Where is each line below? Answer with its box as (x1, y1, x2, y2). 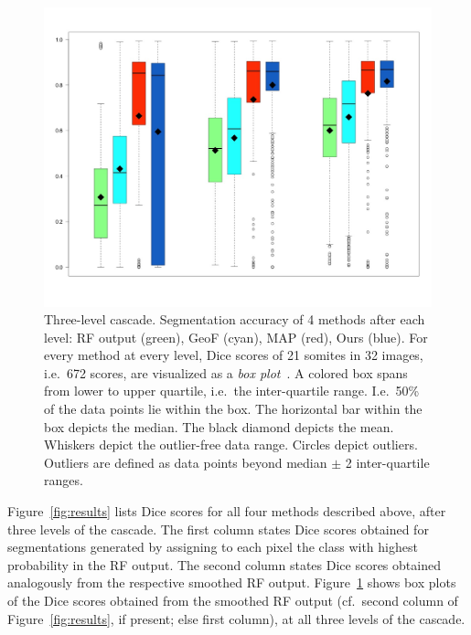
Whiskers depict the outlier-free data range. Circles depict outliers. (44, 435, 418, 454)
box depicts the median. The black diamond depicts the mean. (44, 417, 394, 436)
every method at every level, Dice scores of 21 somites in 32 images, (44, 345, 423, 365)
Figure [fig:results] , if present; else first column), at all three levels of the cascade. (7, 609, 466, 628)
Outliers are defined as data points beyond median (44, 452, 327, 471)
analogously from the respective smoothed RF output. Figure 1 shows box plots (7, 573, 456, 592)
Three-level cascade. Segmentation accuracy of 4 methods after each (44, 310, 425, 329)
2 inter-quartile (345, 452, 430, 471)
